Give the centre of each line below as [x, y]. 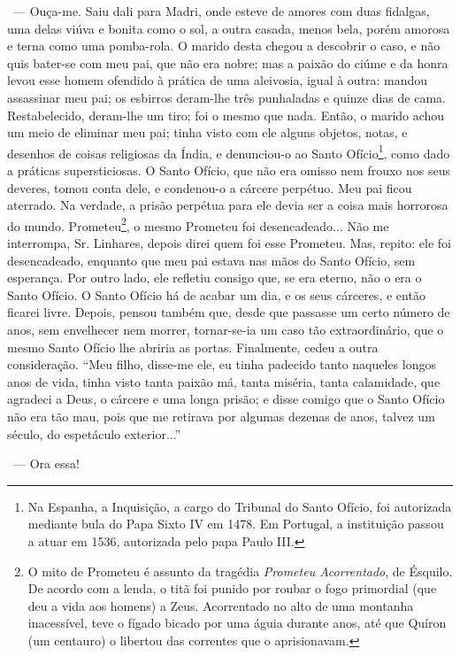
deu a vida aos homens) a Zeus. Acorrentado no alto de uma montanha [221, 605]
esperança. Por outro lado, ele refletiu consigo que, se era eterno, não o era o [215, 278]
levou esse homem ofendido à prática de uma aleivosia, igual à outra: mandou [218, 80]
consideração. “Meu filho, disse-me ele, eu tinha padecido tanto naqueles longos [222, 364]
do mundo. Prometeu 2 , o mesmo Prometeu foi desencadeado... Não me [198, 224]
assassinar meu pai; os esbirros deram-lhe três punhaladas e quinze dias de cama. [226, 97]
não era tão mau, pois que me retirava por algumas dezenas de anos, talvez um [221, 416]
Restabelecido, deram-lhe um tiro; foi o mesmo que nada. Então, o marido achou [226, 115]
